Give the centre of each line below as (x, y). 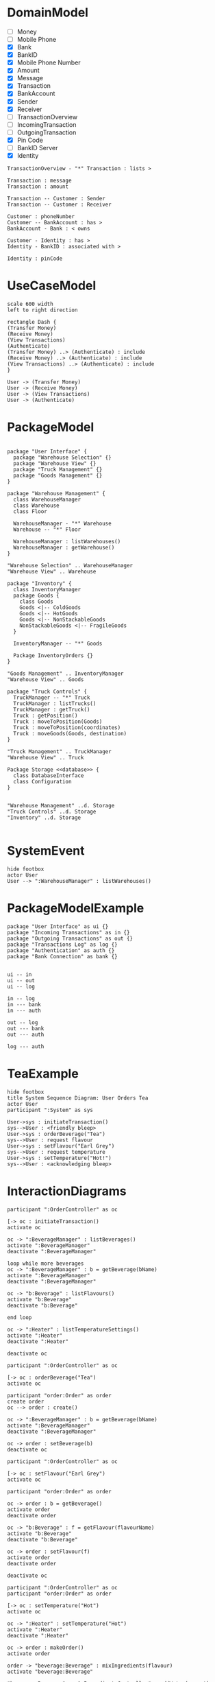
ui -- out (21, 980)
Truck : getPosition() (46, 715)
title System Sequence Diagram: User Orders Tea (78, 1098)
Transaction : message (39, 180)
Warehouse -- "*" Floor (47, 530)
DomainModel (48, 13)
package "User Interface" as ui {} (58, 926)
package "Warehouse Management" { (56, 493)
